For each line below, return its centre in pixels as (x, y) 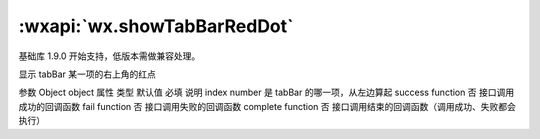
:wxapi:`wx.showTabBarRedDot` (156, 26)
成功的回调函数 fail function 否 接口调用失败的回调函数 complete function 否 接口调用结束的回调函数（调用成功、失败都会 (267, 106)
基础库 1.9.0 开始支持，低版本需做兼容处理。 (109, 56)
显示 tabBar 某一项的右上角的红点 (87, 74)
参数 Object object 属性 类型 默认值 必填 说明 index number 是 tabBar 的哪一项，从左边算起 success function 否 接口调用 (266, 92)
